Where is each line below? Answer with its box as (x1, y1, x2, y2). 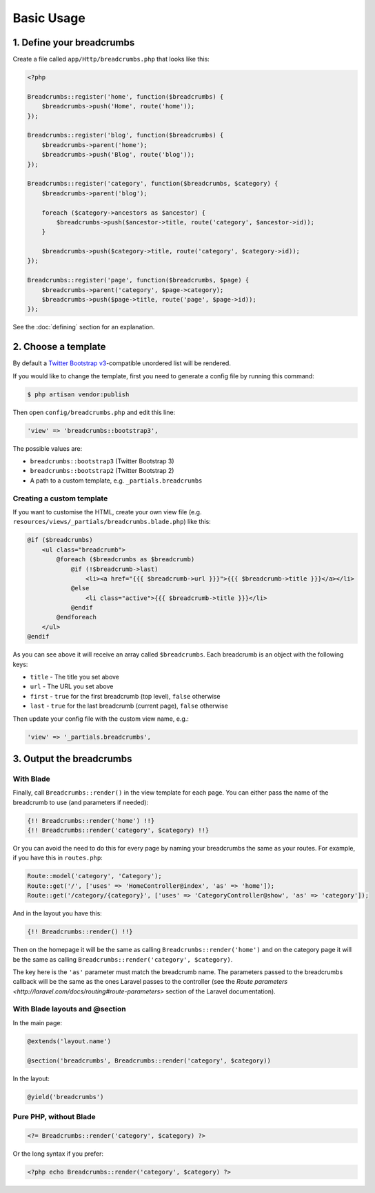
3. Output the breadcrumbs (12, 753, 132, 764)
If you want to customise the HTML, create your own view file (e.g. (12, 507, 202, 516)
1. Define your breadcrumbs (12, 37, 135, 48)
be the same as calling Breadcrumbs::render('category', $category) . (12, 955, 233, 963)
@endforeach (56, 613, 97, 621)
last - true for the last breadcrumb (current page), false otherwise (30, 701, 229, 710)
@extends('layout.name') (27, 1037, 112, 1045)
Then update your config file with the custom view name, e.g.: (12, 715, 190, 723)
